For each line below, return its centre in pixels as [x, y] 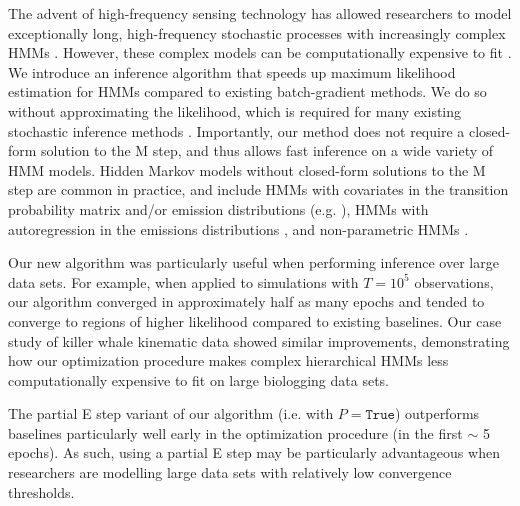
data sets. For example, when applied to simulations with [183, 281]
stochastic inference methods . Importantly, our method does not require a [236, 130]
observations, [454, 281]
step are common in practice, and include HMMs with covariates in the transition [258, 189]
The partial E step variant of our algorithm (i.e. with [171, 413]
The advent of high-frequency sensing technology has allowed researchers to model [260, 13]
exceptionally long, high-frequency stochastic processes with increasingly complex [257, 32]
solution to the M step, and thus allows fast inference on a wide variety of [267, 150]
